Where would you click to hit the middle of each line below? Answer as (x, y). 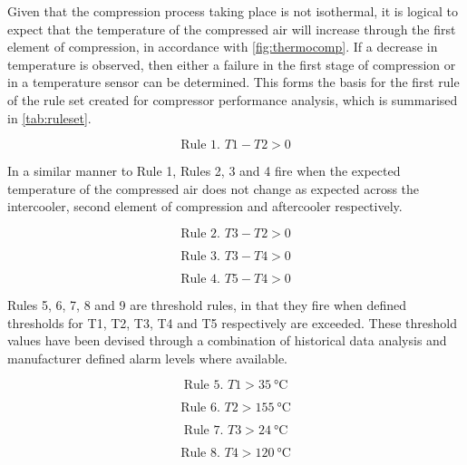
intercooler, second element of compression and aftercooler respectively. (205, 206)
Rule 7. (204, 431)
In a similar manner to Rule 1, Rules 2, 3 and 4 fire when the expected (204, 171)
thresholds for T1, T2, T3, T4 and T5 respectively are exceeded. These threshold (232, 322)
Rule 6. (200, 408)
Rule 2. (200, 233)
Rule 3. (200, 256)
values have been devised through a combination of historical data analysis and (227, 340)
